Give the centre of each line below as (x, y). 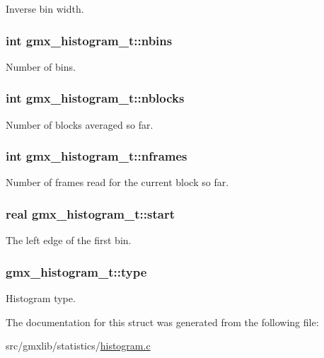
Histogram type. (41, 298)
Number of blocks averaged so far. (80, 124)
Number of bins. (41, 66)
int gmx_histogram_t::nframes (97, 156)
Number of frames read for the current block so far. (117, 182)
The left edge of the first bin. (69, 240)
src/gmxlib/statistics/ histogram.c (78, 346)
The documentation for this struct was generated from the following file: (162, 322)
